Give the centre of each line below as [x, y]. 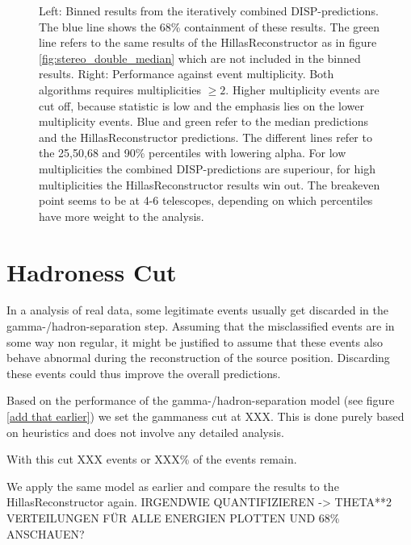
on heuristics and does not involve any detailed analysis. [145, 432]
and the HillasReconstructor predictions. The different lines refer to [205, 137]
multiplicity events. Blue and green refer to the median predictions [204, 121]
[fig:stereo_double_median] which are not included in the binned [200, 58]
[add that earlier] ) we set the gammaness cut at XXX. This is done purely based [205, 416]
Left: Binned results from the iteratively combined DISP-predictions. [209, 10]
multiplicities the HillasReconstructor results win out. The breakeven [210, 184]
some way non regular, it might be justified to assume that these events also [195, 341]
